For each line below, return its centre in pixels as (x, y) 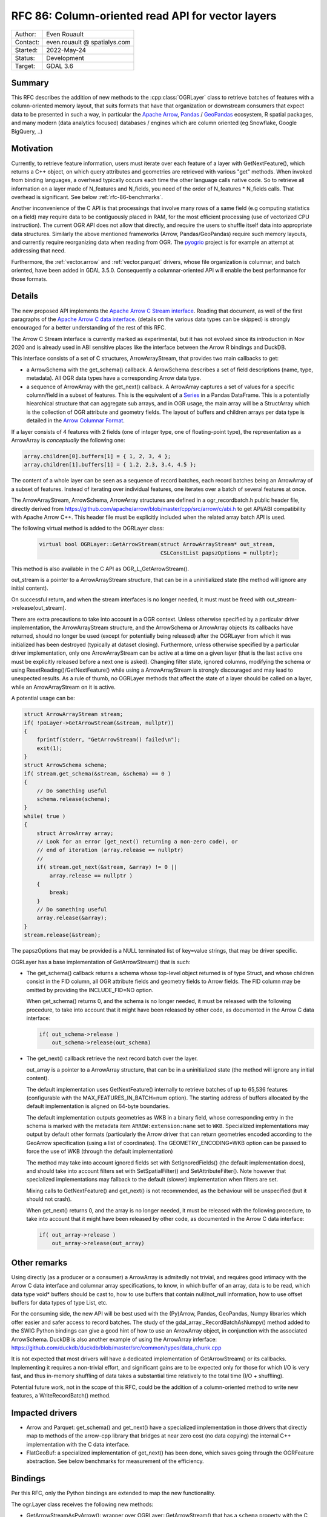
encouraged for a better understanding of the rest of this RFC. (89, 328)
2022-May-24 (66, 50)
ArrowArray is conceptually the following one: (68, 440)
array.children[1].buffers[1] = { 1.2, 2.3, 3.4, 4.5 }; (110, 465)
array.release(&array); (72, 918)
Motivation (32, 149)
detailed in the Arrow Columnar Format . (76, 421)
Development (65, 58)
